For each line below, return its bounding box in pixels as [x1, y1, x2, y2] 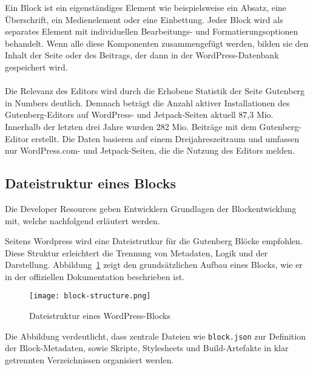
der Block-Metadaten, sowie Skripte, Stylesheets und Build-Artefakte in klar [5, 341, 289, 354]
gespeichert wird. [5, 60, 68, 73]
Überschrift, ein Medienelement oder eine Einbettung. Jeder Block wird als [5, 13, 283, 26]
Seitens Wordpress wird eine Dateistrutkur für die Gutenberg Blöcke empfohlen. [5, 235, 303, 247]
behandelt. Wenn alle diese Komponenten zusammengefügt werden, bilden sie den [5, 36, 309, 49]
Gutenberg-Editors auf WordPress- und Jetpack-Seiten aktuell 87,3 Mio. [5, 108, 274, 121]
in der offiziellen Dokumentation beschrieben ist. [5, 270, 184, 283]
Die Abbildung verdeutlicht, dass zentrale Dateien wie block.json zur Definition [5, 329, 306, 342]
